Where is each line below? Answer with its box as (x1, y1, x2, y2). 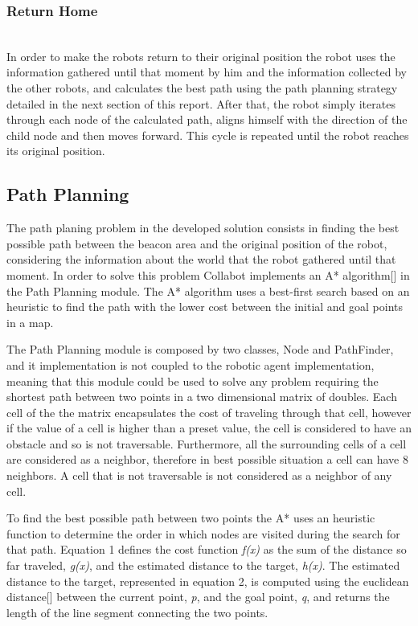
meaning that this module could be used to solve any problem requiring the (6, 372, 379, 389)
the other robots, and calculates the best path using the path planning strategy (6, 80, 398, 96)
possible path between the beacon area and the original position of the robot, (6, 235, 387, 252)
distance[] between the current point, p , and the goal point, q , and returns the (6, 588, 390, 605)
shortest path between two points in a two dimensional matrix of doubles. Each (6, 388, 397, 405)
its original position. (6, 142, 105, 159)
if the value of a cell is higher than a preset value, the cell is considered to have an (6, 419, 412, 436)
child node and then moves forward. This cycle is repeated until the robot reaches (6, 126, 409, 143)
